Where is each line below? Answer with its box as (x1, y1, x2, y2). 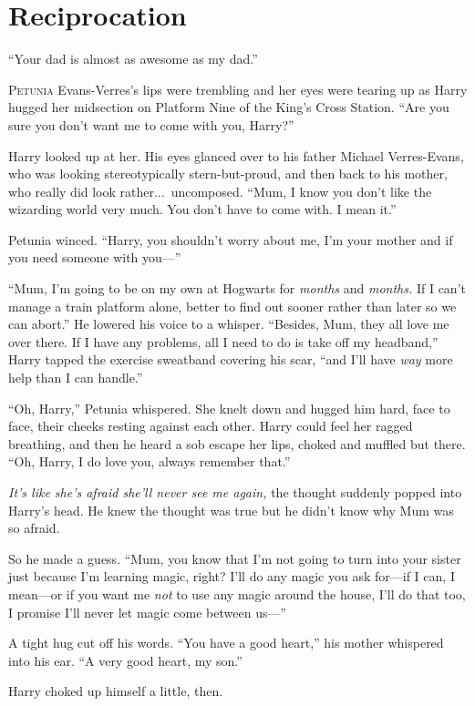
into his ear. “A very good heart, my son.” (8, 650, 243, 670)
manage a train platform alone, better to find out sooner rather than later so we (8, 296, 457, 315)
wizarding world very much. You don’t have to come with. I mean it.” (8, 200, 397, 219)
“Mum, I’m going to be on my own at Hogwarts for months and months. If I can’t (8, 279, 466, 298)
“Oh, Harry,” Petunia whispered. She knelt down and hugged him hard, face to (8, 398, 450, 417)
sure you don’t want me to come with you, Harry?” (8, 115, 294, 134)
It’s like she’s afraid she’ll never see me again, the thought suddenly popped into (8, 483, 462, 501)
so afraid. (8, 518, 60, 537)
